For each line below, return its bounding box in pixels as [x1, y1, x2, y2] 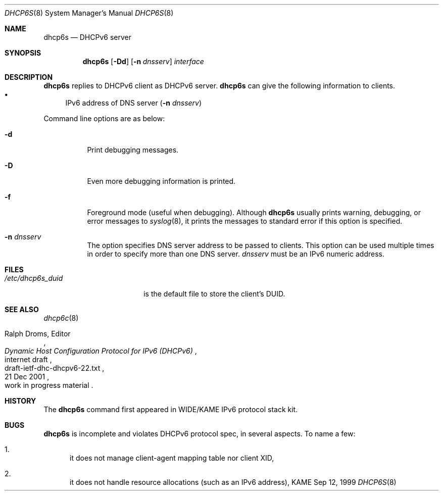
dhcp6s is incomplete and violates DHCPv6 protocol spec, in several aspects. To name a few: [43, 429, 356, 438]
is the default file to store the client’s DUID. [143, 289, 285, 298]
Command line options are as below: [43, 114, 165, 123]
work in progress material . [5, 381, 93, 389]
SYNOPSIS [5, 48, 41, 57]
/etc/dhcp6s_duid [5, 274, 63, 282]
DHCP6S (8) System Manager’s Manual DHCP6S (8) [5, 9, 174, 17]
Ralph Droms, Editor [5, 329, 71, 338]
